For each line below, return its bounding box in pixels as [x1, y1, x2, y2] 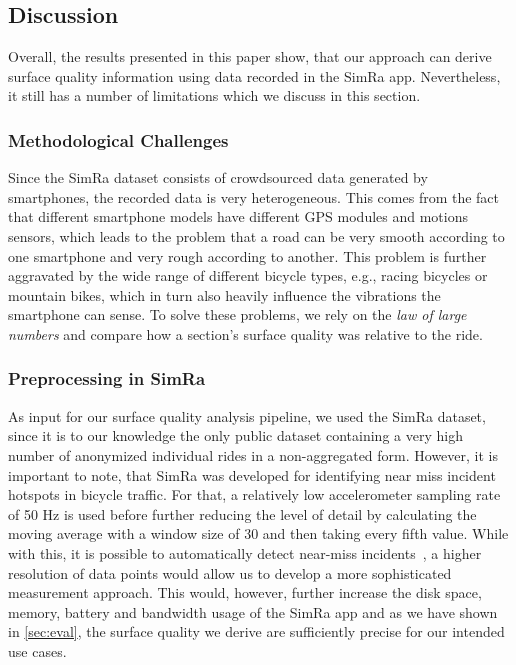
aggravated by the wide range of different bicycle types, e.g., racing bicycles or [8, 265, 488, 286]
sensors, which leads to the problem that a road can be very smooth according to [8, 225, 505, 246]
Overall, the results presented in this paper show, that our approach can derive [8, 46, 492, 67]
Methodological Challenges [8, 127, 229, 152]
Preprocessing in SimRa [8, 366, 206, 391]
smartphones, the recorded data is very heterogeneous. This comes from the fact [8, 186, 500, 207]
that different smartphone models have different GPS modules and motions [8, 206, 468, 227]
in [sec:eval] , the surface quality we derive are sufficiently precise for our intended [8, 621, 505, 642]
